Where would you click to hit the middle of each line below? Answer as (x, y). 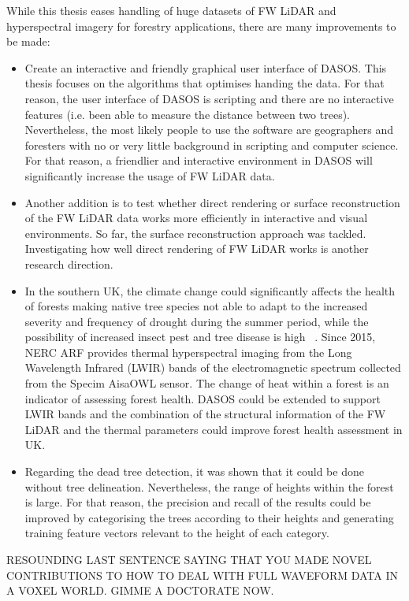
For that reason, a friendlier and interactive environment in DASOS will (199, 160)
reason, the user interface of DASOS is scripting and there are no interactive (209, 98)
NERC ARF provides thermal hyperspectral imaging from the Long (188, 352)
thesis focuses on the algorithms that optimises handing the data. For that (204, 83)
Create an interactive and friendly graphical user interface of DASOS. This (206, 67)
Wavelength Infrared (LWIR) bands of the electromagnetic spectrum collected (213, 367)
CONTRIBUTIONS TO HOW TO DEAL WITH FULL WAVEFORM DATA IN (202, 575)
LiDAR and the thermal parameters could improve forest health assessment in (214, 429)
